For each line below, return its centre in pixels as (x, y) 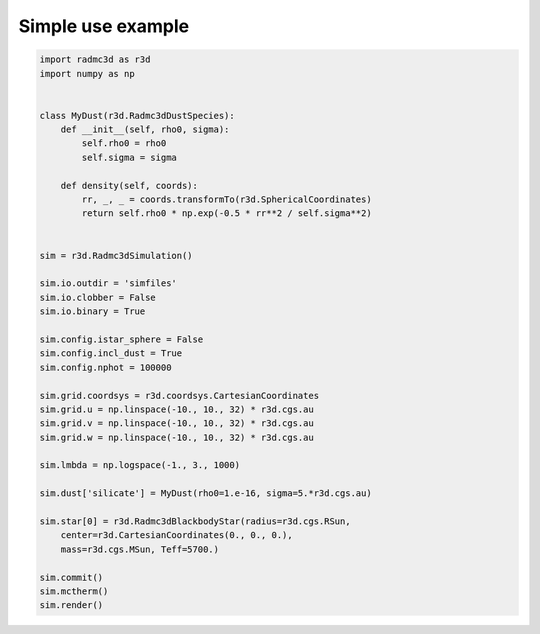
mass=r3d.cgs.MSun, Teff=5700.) (140, 549)
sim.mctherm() (74, 591)
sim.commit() (71, 577)
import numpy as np (87, 73)
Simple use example (104, 26)
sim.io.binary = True (92, 311)
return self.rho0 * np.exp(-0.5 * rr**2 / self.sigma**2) (226, 213)
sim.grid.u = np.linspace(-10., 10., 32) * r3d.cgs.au (176, 409)
